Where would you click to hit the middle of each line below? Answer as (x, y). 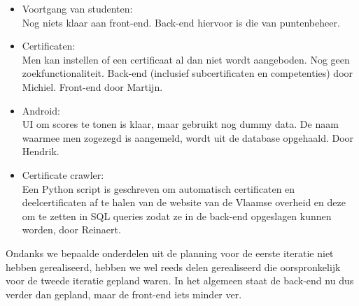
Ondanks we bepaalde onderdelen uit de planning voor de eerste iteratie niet (170, 253)
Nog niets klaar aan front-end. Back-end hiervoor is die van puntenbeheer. (181, 22)
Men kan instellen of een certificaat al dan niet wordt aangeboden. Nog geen (186, 59)
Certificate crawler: (63, 174)
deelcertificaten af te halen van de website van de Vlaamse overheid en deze (184, 202)
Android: (41, 110)
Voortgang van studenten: (77, 8)
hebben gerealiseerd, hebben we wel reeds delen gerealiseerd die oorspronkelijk (173, 267)
